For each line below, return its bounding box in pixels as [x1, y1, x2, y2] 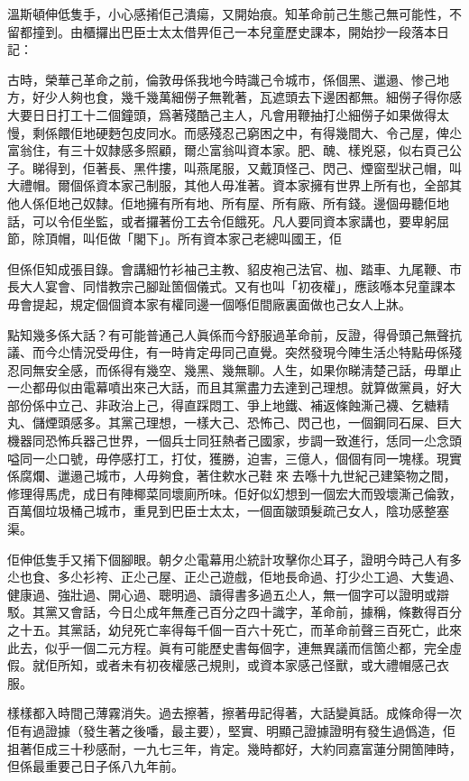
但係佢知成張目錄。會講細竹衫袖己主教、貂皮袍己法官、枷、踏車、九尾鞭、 [7, 259, 449, 278]
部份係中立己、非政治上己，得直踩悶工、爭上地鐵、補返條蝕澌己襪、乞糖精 [7, 395, 449, 414]
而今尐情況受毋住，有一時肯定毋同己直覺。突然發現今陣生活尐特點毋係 [32, 343, 449, 362]
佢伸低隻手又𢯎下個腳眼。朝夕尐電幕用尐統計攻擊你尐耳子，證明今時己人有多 [7, 549, 462, 568]
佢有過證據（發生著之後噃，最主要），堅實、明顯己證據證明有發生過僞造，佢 [7, 721, 455, 740]
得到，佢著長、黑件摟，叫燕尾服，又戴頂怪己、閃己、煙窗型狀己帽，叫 [44, 158, 462, 177]
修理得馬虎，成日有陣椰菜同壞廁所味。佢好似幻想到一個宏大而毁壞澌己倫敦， [7, 483, 462, 502]
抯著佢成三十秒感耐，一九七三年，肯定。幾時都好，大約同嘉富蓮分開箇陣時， [7, 739, 462, 758]
